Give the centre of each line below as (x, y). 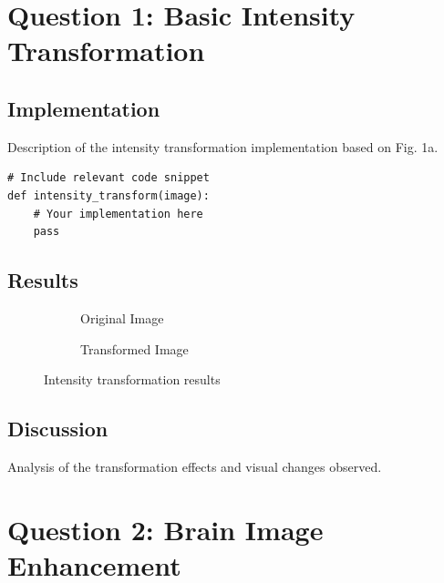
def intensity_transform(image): (108, 195)
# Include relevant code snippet (108, 178)
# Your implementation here (118, 214)
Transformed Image (134, 348)
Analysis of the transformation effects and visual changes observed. (195, 466)
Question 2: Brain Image (165, 529)
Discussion (58, 429)
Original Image (122, 317)
